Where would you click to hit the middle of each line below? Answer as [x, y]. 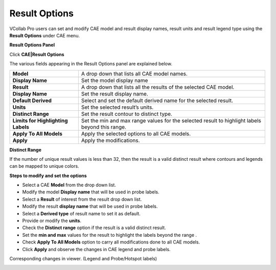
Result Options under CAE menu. [45, 35]
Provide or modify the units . [52, 221]
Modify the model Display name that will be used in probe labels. [91, 192]
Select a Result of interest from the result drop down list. [82, 199]
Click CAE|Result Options [37, 54]
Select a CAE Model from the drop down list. [69, 185]
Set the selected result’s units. [117, 107]
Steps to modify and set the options [48, 176]
